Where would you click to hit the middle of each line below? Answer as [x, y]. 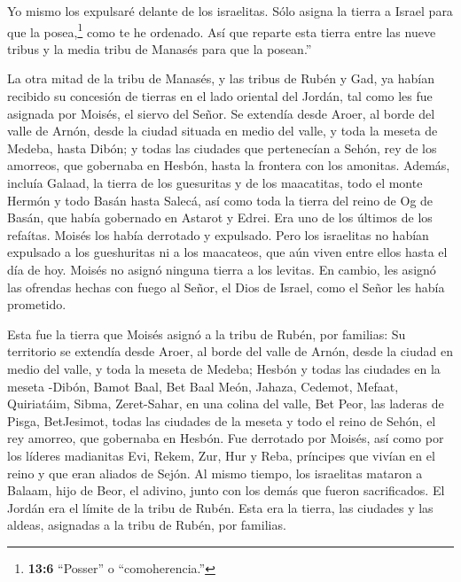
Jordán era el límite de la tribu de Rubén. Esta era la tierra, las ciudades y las [220, 507]
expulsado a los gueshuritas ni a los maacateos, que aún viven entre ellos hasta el [227, 252]
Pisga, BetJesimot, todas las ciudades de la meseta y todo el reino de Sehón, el [222, 420]
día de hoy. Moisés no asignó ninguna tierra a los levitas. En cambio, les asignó [222, 269]
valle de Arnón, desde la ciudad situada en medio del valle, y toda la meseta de [223, 131]
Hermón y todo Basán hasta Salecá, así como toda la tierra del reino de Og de [220, 200]
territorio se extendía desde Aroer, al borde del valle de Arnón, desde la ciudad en [230, 351]
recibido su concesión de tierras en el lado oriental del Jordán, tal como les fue [220, 96]
